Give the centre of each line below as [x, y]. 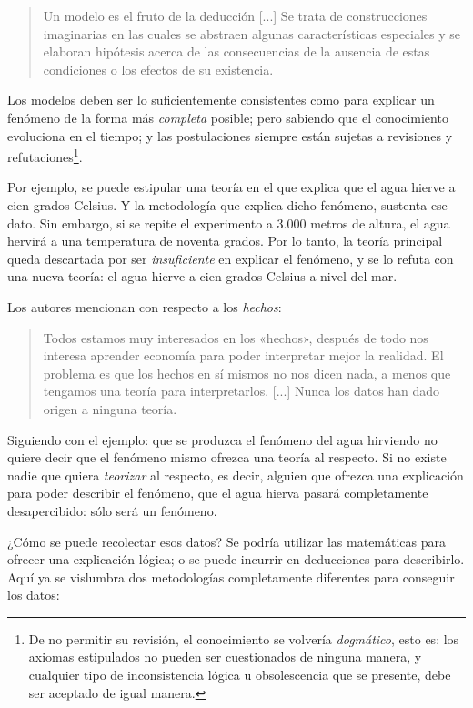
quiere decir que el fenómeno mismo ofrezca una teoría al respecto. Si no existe [227, 457]
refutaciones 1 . [45, 155]
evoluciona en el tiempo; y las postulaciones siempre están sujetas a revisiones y [230, 135]
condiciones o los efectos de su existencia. [158, 69]
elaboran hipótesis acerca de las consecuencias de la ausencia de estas [236, 51]
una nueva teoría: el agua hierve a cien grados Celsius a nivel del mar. [202, 276]
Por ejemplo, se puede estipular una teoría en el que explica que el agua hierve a [231, 187]
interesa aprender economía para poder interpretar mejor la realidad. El [243, 355]
